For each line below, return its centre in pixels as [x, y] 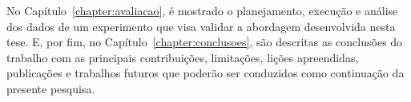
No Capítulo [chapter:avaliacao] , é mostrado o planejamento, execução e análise [202, 10]
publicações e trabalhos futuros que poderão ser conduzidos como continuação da [205, 73]
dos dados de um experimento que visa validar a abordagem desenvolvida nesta [201, 26]
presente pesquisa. [51, 88]
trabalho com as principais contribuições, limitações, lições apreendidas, [183, 57]
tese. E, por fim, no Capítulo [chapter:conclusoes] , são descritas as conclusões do [205, 42]
